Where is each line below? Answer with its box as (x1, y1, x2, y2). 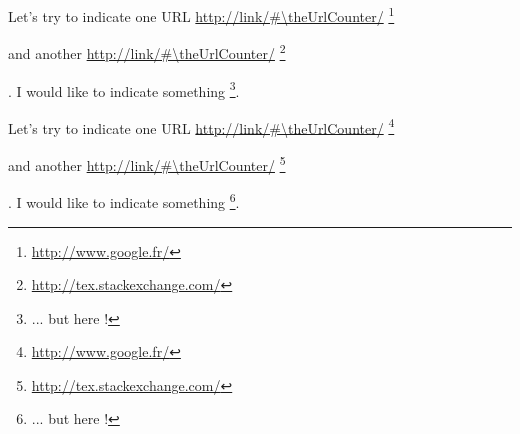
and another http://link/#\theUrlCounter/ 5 (8, 152, 286, 175)
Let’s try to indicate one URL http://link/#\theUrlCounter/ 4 (8, 114, 395, 138)
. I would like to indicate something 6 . (8, 189, 240, 212)
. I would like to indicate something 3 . (8, 77, 240, 101)
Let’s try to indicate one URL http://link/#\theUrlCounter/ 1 (8, 3, 395, 26)
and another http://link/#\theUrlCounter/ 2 (8, 40, 286, 63)
